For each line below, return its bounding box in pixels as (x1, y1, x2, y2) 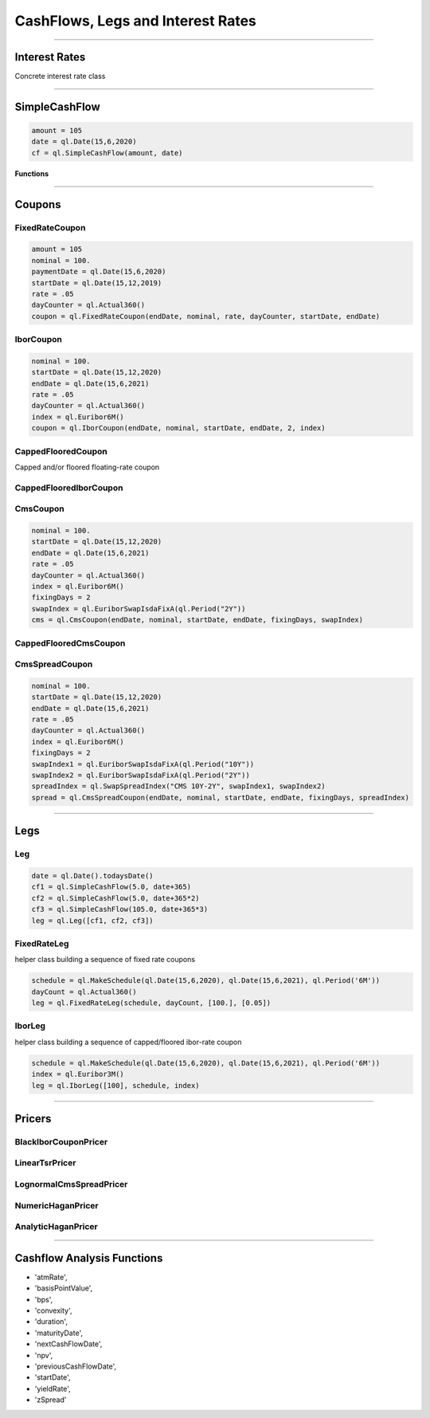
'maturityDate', (34, 1328, 84, 1337)
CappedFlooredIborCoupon (14, 482, 123, 493)
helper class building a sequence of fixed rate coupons (14, 955, 195, 964)
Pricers (14, 1112, 52, 1125)
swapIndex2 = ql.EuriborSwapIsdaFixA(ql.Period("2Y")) (31, 771, 250, 780)
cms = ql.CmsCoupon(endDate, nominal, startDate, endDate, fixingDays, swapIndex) (31, 615, 364, 625)
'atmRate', (34, 1272, 68, 1282)
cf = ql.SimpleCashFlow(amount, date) (31, 148, 183, 157)
